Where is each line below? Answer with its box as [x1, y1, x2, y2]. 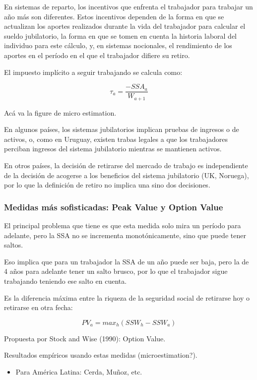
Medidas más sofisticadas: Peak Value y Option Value [4, 200, 223, 213]
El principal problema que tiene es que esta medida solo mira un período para [4, 220, 241, 231]
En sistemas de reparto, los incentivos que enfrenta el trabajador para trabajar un [4, 1, 253, 11]
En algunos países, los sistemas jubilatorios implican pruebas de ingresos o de [4, 124, 239, 134]
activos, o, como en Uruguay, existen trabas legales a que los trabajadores [4, 133, 228, 144]
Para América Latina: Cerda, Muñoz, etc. [15, 366, 142, 377]
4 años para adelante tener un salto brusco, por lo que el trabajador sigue [4, 266, 228, 276]
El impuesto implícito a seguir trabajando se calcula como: [4, 66, 183, 77]
